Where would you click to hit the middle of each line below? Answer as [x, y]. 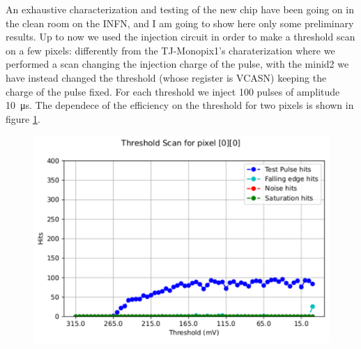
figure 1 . [23, 118]
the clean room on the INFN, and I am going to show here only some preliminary [180, 23]
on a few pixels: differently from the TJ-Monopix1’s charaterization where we [170, 50]
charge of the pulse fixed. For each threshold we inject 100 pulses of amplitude [173, 91]
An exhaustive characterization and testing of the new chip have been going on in [180, 9]
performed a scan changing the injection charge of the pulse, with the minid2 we [177, 64]
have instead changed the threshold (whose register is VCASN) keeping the [166, 77]
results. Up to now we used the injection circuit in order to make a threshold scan [180, 37]
